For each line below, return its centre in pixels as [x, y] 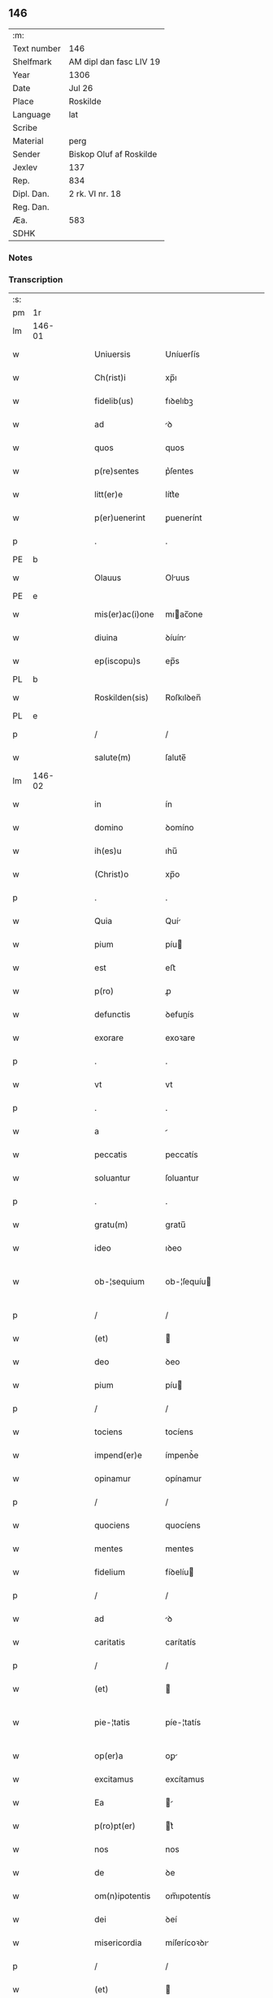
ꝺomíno [180, 828]
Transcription [36, 280]
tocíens [179, 1432]
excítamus [185, 1779]
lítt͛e [173, 495]
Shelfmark [32, 62]
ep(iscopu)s [117, 661]
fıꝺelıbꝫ [179, 401]
